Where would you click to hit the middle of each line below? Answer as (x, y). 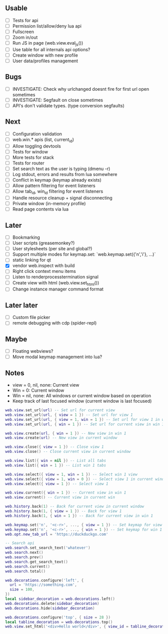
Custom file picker (31, 318)
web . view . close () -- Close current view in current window (68, 452)
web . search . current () (28, 566)
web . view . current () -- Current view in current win (60, 498)
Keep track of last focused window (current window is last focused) (82, 401)
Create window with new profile (45, 55)
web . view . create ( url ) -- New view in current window (61, 438)
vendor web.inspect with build (43, 266)
